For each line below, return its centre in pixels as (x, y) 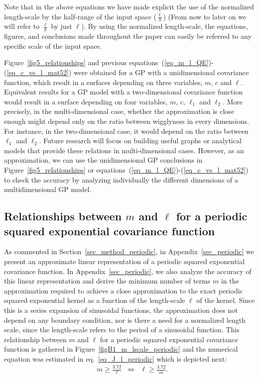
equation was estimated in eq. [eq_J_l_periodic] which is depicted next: (116, 358)
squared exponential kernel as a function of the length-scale (95, 300)
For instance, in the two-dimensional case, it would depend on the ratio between (126, 131)
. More (232, 101)
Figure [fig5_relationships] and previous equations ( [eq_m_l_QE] (106, 62)
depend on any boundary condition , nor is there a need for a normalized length (125, 320)
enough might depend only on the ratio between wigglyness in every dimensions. (127, 121)
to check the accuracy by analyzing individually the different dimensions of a (121, 179)
